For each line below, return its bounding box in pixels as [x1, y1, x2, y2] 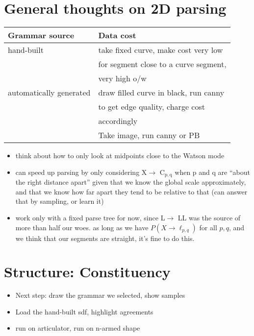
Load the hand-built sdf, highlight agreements [15, 306, 153, 316]
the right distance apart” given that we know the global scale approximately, [15, 177, 246, 187]
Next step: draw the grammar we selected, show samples [15, 290, 185, 300]
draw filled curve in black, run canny [98, 87, 225, 98]
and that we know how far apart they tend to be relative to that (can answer [15, 186, 248, 196]
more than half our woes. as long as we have [15, 222, 149, 232]
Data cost [98, 29, 136, 41]
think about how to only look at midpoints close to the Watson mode [15, 150, 225, 161]
